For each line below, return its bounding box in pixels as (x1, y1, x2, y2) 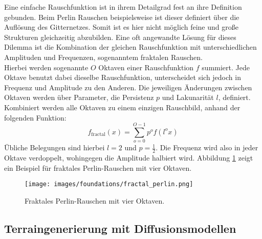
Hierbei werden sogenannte (4, 62, 89, 72)
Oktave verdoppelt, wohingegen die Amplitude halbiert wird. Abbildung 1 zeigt (4, 152, 253, 163)
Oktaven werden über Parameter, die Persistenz (4, 92, 154, 103)
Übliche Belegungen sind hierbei (4, 142, 105, 153)
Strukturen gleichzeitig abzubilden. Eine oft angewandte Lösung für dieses (4, 31, 236, 42)
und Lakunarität (162, 92, 214, 103)
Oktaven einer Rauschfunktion (98, 62, 194, 72)
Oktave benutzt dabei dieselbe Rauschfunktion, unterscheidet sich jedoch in (4, 72, 241, 83)
